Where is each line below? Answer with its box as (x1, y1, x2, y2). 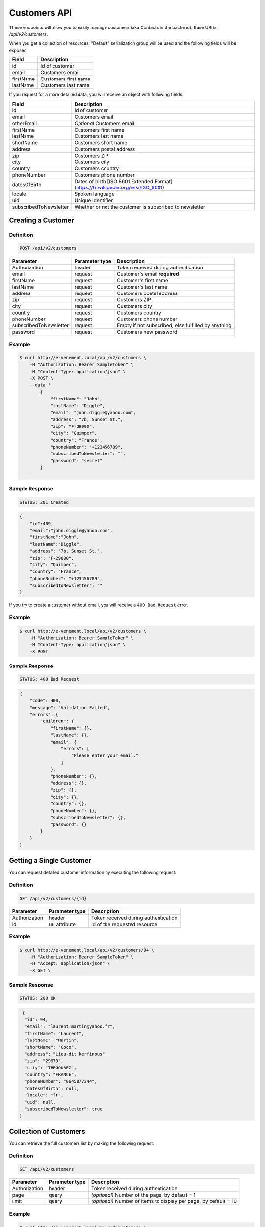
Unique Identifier (74, 197, 113, 204)
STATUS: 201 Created (19, 499, 69, 505)
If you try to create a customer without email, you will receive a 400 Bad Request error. (9, 602, 188, 608)
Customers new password (117, 328, 178, 335)
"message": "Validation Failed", (29, 705, 110, 710)
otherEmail (12, 120, 37, 127)
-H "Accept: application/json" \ (29, 961, 110, 966)
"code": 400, (29, 698, 61, 704)
